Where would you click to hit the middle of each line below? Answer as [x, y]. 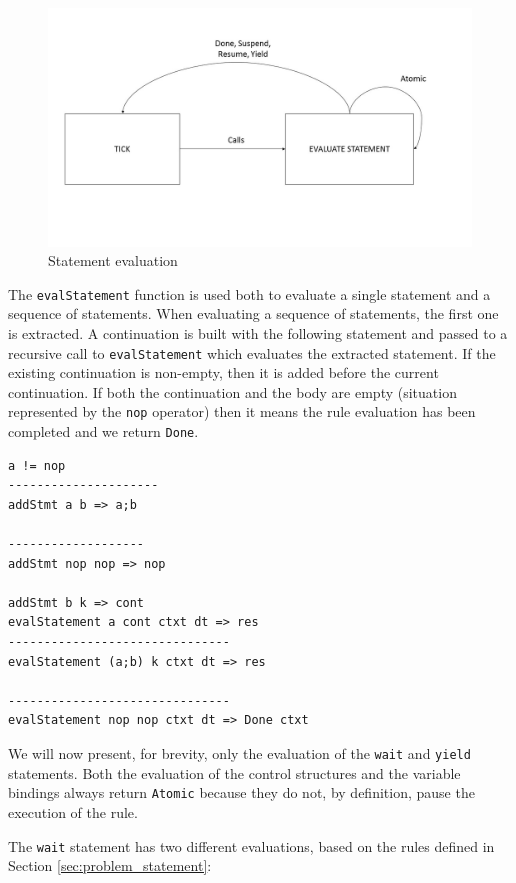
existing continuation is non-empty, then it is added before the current [223, 372]
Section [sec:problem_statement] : [110, 865]
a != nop [37, 465]
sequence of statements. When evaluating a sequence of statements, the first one [253, 313]
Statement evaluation [113, 260]
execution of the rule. [73, 811]
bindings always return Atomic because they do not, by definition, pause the [241, 792]
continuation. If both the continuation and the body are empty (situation [232, 391]
